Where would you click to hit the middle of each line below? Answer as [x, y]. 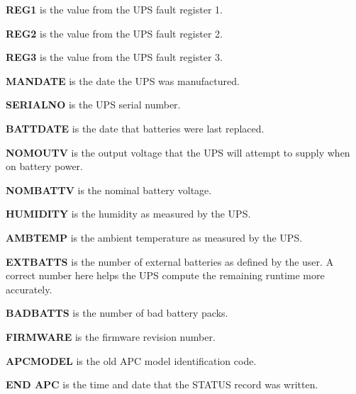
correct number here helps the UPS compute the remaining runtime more [165, 275]
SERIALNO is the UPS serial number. [93, 105]
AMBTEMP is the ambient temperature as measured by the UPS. [154, 237]
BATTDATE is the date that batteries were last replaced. [135, 128]
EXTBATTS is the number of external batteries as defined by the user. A [170, 261]
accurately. [29, 289]
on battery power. [44, 166]
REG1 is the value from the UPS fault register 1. [114, 9]
